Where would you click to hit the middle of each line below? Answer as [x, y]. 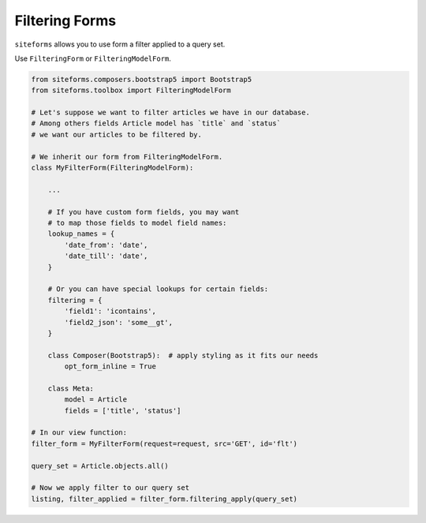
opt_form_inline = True [110, 366]
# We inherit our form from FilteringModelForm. [127, 157]
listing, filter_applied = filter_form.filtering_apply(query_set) [164, 499]
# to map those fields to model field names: [137, 223]
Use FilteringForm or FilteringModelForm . [93, 58]
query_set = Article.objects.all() [100, 466]
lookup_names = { [81, 234]
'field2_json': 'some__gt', [119, 322]
